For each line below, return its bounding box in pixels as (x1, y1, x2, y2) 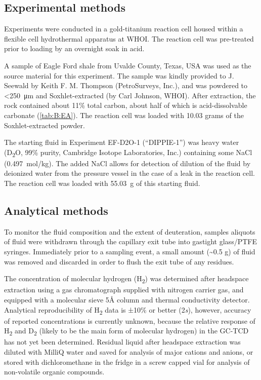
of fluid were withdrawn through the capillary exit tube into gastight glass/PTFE (4, 236, 257, 247)
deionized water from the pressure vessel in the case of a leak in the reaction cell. (4, 168, 255, 178)
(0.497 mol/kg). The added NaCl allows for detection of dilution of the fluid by (4, 158, 251, 168)
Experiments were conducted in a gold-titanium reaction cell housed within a (4, 23, 243, 34)
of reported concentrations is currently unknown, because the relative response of (4, 315, 255, 326)
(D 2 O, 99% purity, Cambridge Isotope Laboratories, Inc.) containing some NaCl (4, 146, 252, 159)
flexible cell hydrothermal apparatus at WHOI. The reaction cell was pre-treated (4, 33, 254, 44)
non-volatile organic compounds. (4, 366, 105, 377)
